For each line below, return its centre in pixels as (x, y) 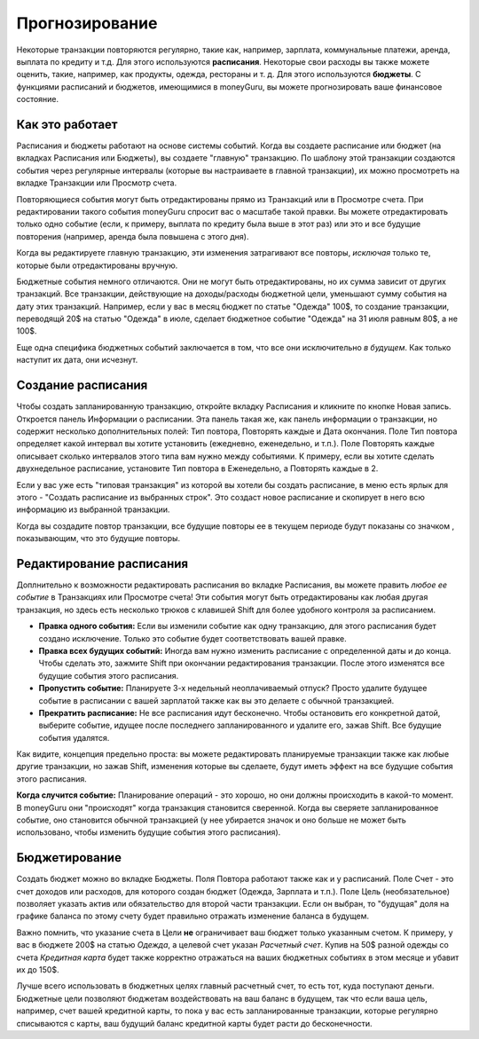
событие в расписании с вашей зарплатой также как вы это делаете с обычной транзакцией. (216, 700)
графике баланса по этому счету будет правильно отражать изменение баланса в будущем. (193, 916)
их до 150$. (38, 970)
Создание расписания (82, 386)
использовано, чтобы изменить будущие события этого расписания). (149, 832)
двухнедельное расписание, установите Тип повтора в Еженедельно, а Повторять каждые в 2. (197, 468)
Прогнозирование (87, 23)
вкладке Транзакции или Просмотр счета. (97, 183)
